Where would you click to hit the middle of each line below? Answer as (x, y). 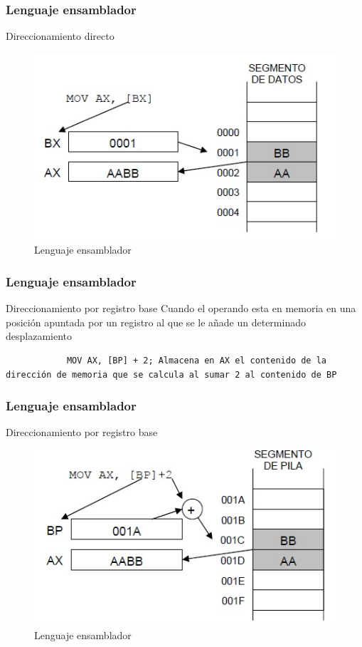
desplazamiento (39, 336)
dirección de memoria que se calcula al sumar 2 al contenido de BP (171, 374)
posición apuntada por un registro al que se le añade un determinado (156, 322)
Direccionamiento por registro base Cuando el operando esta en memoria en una (181, 308)
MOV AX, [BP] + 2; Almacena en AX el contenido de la (197, 360)
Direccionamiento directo (60, 36)
